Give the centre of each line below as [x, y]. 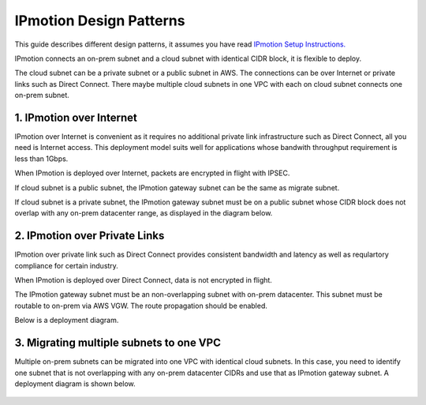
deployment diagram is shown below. [75, 384]
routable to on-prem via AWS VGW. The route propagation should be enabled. [141, 306]
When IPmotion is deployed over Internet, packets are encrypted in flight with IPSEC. [152, 173]
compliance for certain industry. [66, 265]
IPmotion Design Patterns [100, 21]
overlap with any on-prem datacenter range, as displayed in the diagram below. [144, 213]
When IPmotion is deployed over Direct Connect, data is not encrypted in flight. [143, 280]
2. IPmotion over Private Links [90, 236]
